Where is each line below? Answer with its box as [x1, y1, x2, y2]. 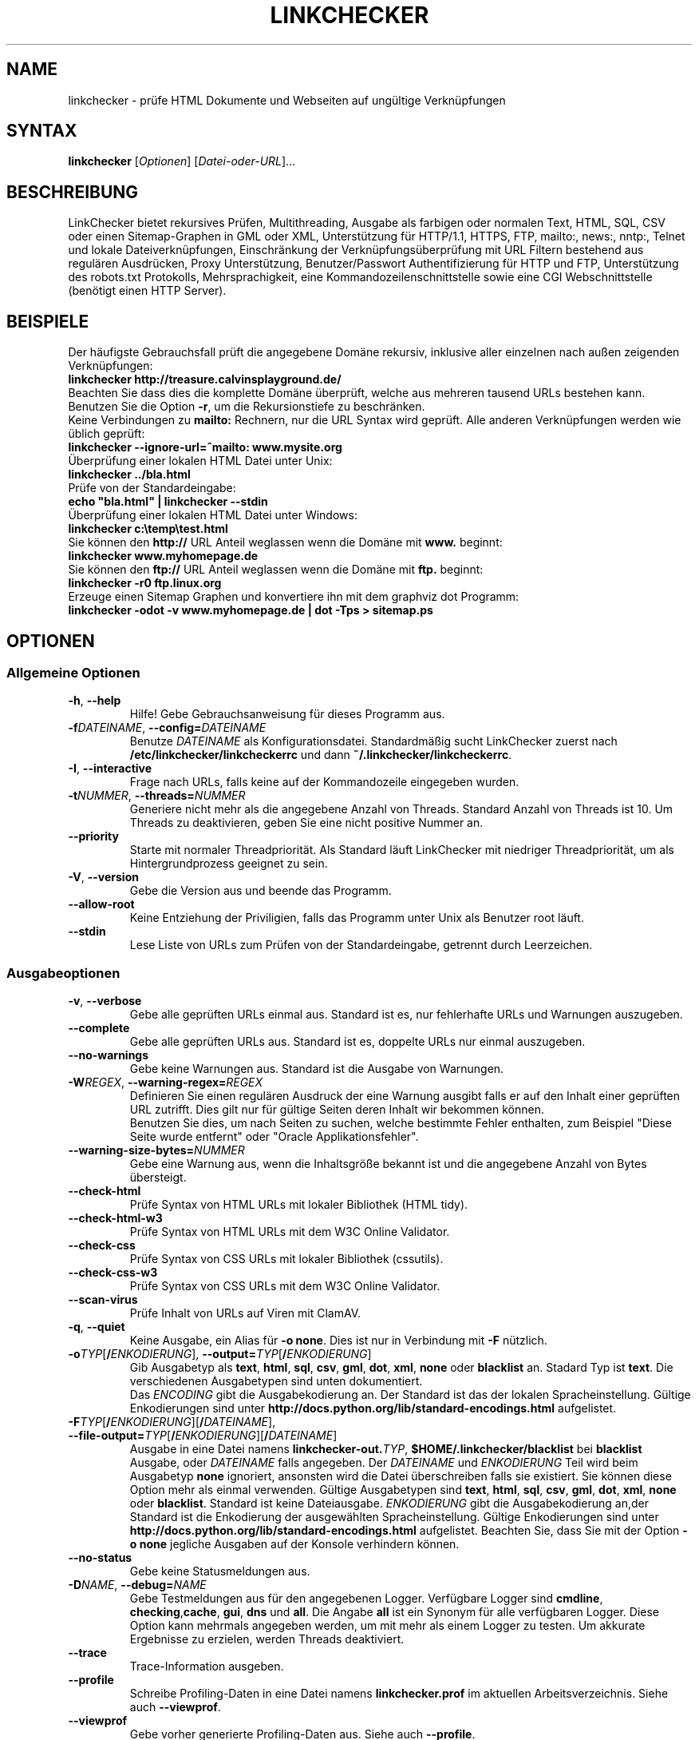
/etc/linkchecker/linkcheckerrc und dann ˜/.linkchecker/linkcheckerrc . [129, 748, 512, 762]
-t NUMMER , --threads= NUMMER [68, 789, 246, 803]
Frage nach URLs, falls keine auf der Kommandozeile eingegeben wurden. [129, 775, 519, 789]
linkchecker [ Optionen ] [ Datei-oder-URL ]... [68, 154, 296, 169]
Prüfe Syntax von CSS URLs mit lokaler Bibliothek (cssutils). [129, 1252, 444, 1266]
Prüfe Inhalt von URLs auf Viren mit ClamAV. [129, 1306, 361, 1321]
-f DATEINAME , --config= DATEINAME [68, 721, 267, 735]
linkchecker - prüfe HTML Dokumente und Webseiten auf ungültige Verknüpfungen [68, 93, 506, 107]
